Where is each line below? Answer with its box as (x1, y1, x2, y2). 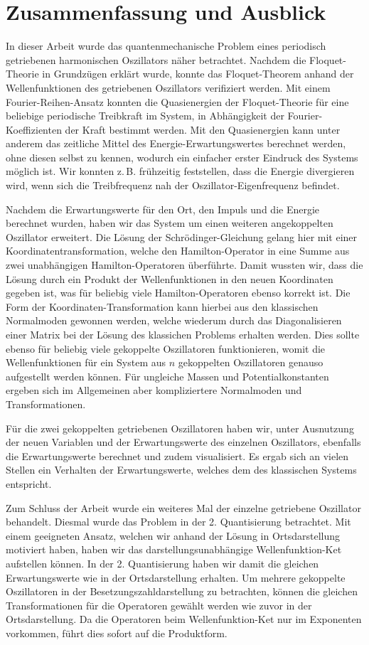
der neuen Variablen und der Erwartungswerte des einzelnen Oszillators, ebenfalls (6, 435, 361, 449)
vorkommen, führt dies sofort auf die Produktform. (6, 625, 228, 640)
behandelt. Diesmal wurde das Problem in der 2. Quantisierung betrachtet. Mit (6, 514, 351, 529)
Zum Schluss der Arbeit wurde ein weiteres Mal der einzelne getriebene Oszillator (6, 500, 361, 515)
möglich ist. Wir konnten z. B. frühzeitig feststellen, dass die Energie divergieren (6, 164, 355, 178)
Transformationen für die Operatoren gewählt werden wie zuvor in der (6, 597, 312, 612)
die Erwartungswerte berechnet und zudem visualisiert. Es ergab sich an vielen (6, 448, 349, 463)
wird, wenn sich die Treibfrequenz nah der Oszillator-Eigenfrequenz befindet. (6, 178, 340, 193)
